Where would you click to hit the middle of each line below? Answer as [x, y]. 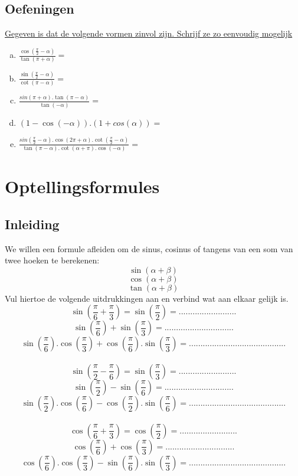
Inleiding [32, 224]
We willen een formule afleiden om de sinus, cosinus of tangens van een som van [149, 248]
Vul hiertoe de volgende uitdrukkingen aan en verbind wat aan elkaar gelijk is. [147, 298]
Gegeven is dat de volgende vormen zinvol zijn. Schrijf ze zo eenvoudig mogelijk [149, 33]
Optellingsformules [82, 186]
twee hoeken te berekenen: [52, 260]
